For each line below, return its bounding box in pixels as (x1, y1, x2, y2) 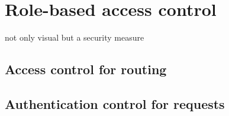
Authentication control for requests (5, 94, 225, 112)
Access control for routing (5, 60, 167, 78)
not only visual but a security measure (5, 31, 144, 44)
